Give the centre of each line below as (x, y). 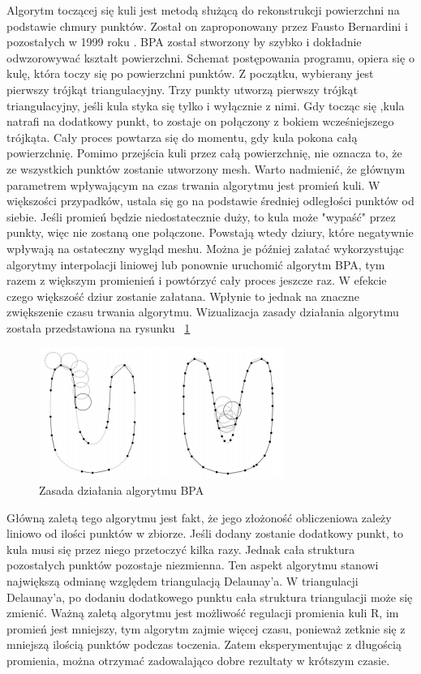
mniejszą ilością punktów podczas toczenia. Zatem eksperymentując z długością (204, 644)
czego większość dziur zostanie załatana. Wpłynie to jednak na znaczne (183, 296)
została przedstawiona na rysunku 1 (99, 327)
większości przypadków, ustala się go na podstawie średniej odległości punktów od (210, 201)
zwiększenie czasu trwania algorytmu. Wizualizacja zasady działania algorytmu (203, 312)
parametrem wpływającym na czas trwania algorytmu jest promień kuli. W (193, 185)
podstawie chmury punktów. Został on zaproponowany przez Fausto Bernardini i (207, 26)
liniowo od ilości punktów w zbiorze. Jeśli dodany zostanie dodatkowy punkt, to (205, 533)
